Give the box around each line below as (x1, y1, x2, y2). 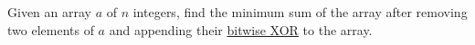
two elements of (7, 20, 94, 39)
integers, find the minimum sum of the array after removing (132, 3, 468, 21)
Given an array (7, 3, 91, 21)
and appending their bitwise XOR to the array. (109, 20, 373, 39)
